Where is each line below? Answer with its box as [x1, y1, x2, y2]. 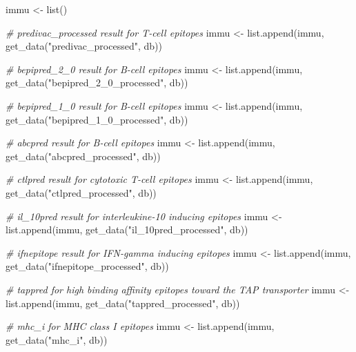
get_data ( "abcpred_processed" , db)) [6, 148, 161, 163]
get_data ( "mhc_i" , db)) [6, 332, 108, 346]
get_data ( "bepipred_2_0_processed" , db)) [6, 75, 188, 90]
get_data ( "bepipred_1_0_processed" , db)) [6, 112, 188, 126]
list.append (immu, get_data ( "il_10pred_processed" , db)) [6, 222, 248, 237]
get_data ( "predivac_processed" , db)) [6, 39, 162, 53]
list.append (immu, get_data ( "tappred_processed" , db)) [6, 295, 240, 310]
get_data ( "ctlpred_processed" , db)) [6, 185, 157, 199]
